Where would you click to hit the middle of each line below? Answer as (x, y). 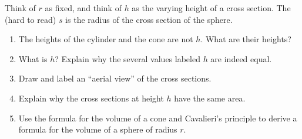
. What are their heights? (246, 39)
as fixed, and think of (83, 8)
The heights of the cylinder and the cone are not (106, 39)
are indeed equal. (241, 58)
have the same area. (210, 98)
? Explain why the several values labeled (127, 58)
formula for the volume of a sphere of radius (98, 129)
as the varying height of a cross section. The (211, 8)
